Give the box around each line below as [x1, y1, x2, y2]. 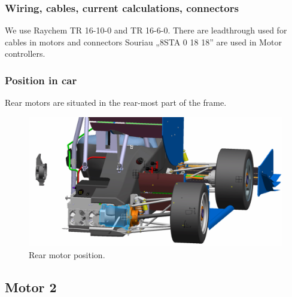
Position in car [5, 72, 77, 87]
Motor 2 [5, 277, 57, 296]
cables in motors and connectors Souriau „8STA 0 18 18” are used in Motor [5, 35, 282, 48]
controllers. [5, 47, 45, 60]
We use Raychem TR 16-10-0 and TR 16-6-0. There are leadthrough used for [5, 24, 287, 36]
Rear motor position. [29, 248, 105, 261]
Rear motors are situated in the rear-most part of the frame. [5, 96, 227, 109]
